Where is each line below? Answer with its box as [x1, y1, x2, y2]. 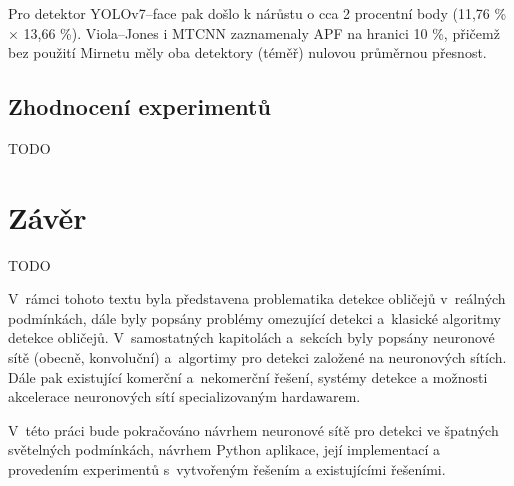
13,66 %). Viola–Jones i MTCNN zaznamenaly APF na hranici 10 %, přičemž [23, 22, 500, 43]
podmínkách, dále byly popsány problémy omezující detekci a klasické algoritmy [8, 307, 501, 328]
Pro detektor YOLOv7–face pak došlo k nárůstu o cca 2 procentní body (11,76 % [8, 3, 507, 23]
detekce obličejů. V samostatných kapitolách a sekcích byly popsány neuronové [8, 327, 495, 348]
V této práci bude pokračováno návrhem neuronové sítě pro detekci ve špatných [8, 419, 499, 440]
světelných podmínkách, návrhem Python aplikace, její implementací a [8, 439, 440, 460]
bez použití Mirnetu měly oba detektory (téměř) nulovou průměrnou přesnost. [8, 42, 487, 63]
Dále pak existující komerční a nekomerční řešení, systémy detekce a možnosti [8, 366, 488, 387]
